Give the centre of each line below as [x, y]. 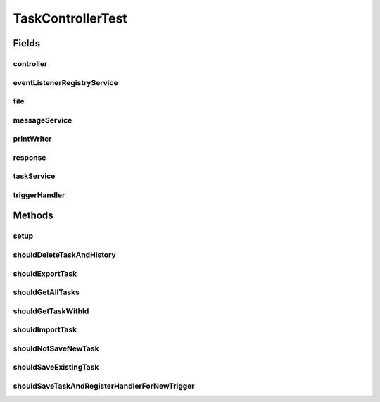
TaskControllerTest [70, 18]
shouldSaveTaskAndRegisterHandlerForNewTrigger [104, 386]
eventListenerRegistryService [66, 82]
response [30, 157]
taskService [34, 176]
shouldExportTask [45, 273]
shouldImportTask [45, 329]
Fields [27, 43]
